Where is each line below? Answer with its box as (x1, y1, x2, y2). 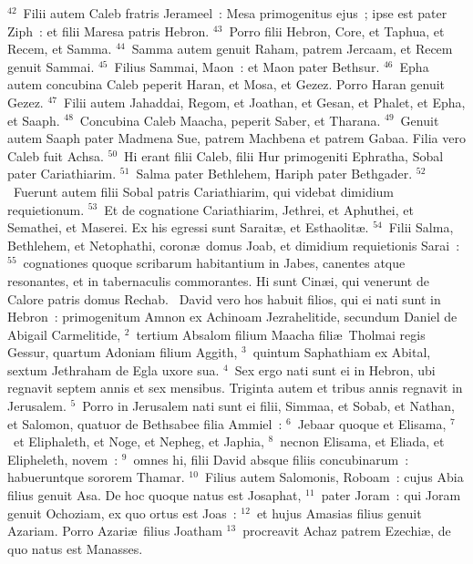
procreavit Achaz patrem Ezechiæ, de (242, 521, 451, 540)
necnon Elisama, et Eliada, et (280, 432, 445, 451)
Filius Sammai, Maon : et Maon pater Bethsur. (114, 56, 380, 76)
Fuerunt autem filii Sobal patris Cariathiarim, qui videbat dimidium (13, 181, 395, 200)
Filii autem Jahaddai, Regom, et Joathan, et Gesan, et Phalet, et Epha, (63, 92, 466, 111)
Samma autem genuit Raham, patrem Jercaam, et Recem (131, 39, 453, 58)
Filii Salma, (388, 218, 454, 237)
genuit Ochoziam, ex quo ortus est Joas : (7, 503, 237, 522)
